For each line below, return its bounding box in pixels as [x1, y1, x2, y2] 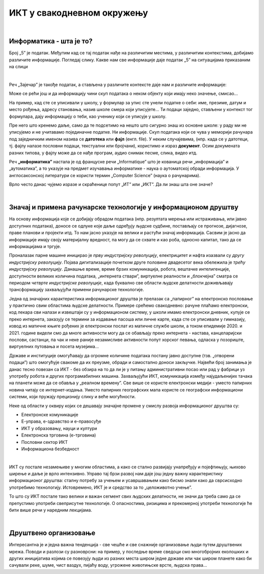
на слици [9, 64, 28, 69]
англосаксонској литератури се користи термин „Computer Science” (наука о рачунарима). [9, 172, 200, 178]
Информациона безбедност [21, 446, 79, 452]
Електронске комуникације [21, 412, 78, 417]
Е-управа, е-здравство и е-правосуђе [21, 418, 101, 424]
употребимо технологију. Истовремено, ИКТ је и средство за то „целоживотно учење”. [9, 484, 193, 490]
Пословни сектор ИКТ [21, 439, 68, 445]
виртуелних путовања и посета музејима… [9, 344, 99, 349]
